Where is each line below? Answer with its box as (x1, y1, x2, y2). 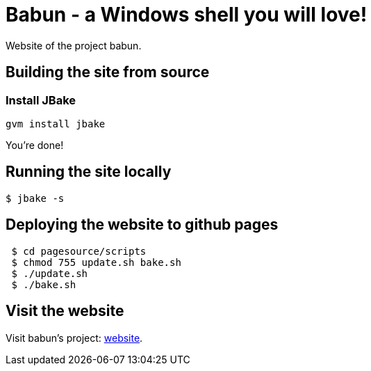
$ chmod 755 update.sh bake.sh (11, 256, 181, 268)
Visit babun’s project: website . (6, 331, 143, 344)
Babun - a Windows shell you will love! (6, 3, 368, 26)
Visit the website (6, 302, 124, 320)
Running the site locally (6, 163, 172, 181)
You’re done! (6, 139, 64, 151)
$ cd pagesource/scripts (11, 245, 147, 257)
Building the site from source (6, 63, 210, 81)
